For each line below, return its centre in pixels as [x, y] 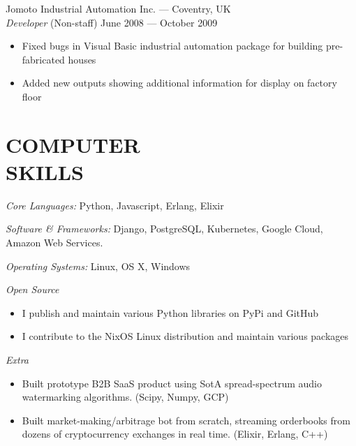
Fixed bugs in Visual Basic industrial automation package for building [172, 46]
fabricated [43, 59]
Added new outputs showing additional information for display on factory [179, 83]
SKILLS [45, 171]
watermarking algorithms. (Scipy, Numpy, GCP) [125, 397]
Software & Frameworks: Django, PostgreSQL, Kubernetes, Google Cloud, [164, 229]
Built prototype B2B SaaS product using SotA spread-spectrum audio [172, 383]
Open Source [32, 289]
